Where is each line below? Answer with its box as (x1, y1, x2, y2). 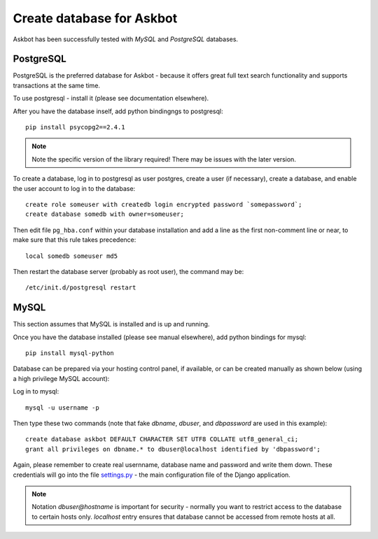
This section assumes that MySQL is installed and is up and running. (13, 320, 210, 329)
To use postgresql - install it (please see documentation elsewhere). (13, 94, 209, 103)
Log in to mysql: (13, 387, 59, 396)
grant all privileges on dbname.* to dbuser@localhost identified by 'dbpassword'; (25, 445, 321, 453)
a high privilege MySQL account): (13, 374, 110, 382)
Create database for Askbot (13, 10, 178, 26)
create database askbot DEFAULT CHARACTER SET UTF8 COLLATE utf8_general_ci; (25, 436, 299, 443)
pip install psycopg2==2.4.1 (25, 123, 125, 131)
